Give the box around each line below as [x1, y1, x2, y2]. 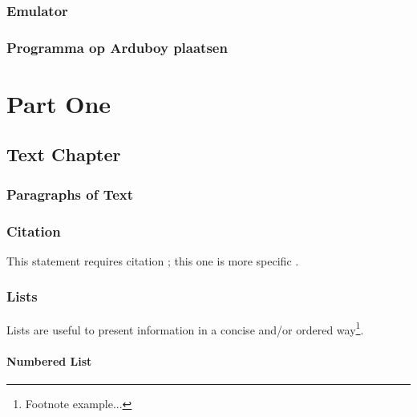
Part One [6, 87, 111, 119]
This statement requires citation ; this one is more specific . [6, 252, 299, 269]
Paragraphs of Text [6, 184, 134, 204]
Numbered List [6, 352, 92, 369]
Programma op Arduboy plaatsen [6, 37, 228, 57]
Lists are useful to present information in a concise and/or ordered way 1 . [6, 318, 364, 338]
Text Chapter [6, 142, 121, 167]
